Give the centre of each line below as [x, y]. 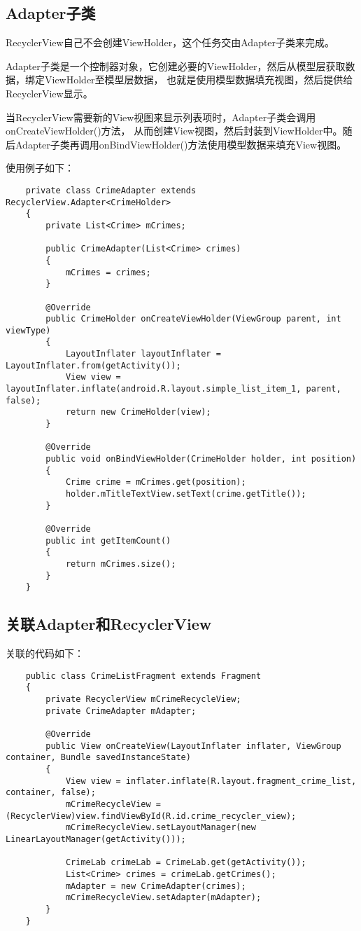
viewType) [28, 330]
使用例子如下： [40, 168]
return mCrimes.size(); [121, 564]
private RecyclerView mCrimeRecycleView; [143, 699]
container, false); [51, 793]
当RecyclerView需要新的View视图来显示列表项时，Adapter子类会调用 [161, 117]
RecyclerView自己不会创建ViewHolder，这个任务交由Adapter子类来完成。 [170, 42]
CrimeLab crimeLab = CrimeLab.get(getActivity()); [186, 863]
